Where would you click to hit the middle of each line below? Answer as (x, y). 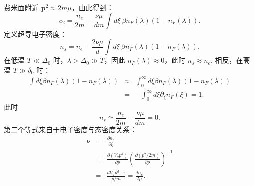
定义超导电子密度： (35, 34)
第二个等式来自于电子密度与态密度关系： (70, 129)
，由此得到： (93, 7)
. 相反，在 (227, 60)
